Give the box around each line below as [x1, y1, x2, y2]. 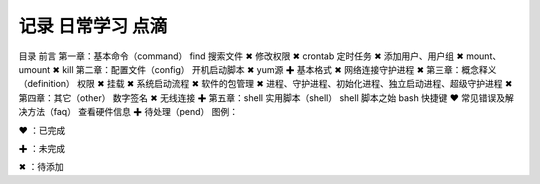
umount [18, 63, 51, 75]
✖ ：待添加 [18, 161, 64, 173]
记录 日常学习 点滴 [18, 15, 168, 37]
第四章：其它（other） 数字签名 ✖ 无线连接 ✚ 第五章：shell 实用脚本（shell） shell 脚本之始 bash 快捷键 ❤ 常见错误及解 [18, 91, 515, 104]
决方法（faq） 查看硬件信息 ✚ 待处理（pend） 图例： [18, 106, 239, 118]
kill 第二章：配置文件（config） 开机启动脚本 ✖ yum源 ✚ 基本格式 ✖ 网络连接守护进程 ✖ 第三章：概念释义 [61, 63, 497, 75]
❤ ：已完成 [18, 124, 66, 136]
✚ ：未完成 [18, 142, 65, 154]
